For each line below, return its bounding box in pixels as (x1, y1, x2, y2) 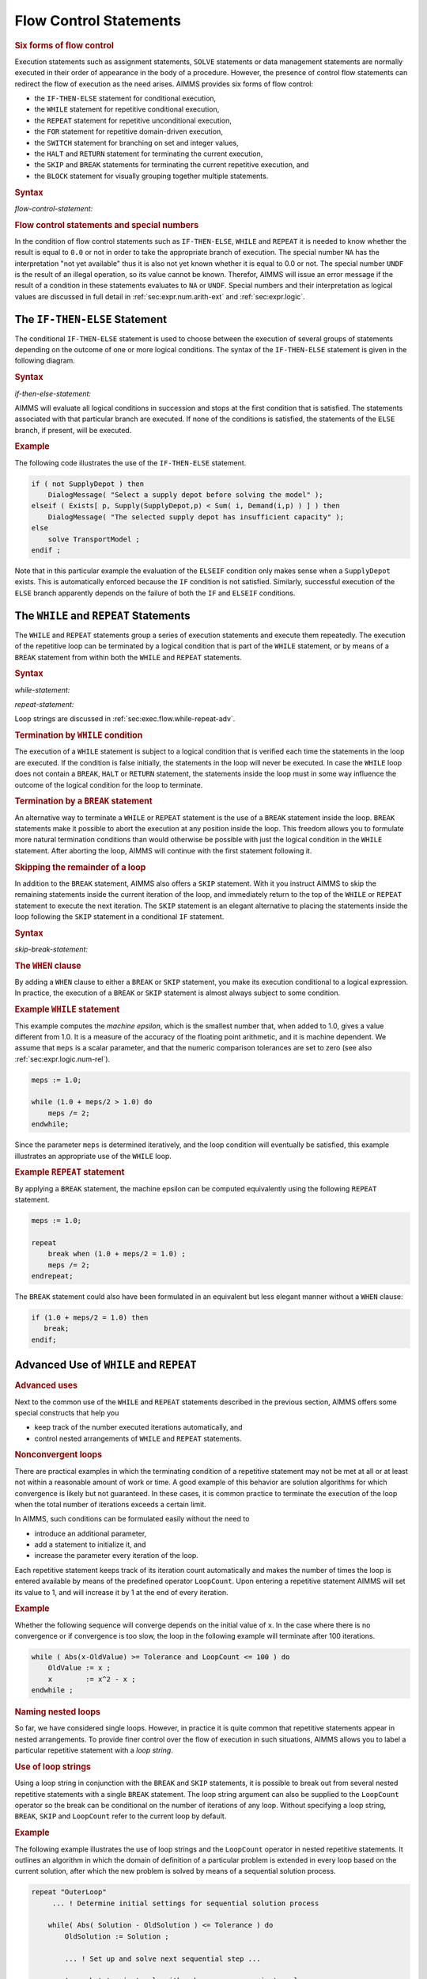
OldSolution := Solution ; (64, 1932, 169, 1941)
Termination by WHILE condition (14, 730, 143, 741)
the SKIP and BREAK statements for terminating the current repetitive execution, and (34, 160, 309, 169)
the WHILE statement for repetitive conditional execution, (34, 104, 220, 114)
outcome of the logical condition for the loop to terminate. (14, 780, 203, 789)
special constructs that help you (14, 1407, 119, 1417)
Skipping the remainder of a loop (14, 861, 146, 872)
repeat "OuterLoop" (31, 1888, 107, 1897)
